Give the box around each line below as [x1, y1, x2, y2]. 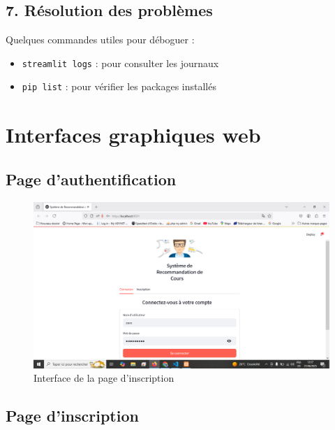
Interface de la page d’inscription [33, 371, 174, 385]
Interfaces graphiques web [6, 120, 261, 149]
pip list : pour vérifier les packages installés [22, 79, 216, 94]
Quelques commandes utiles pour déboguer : [6, 32, 195, 47]
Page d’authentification [6, 168, 177, 189]
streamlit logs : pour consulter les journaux [22, 55, 219, 70]
